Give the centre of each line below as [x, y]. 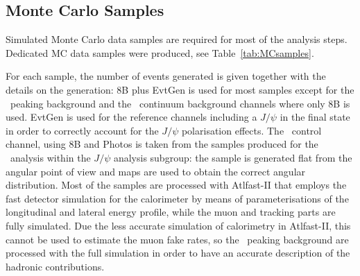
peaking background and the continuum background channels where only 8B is [180, 103]
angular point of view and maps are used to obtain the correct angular [156, 171]
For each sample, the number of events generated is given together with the [166, 76]
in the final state [315, 117]
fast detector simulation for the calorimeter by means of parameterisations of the [177, 198]
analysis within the [50, 157]
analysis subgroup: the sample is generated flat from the [233, 157]
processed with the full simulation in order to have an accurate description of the [178, 253]
